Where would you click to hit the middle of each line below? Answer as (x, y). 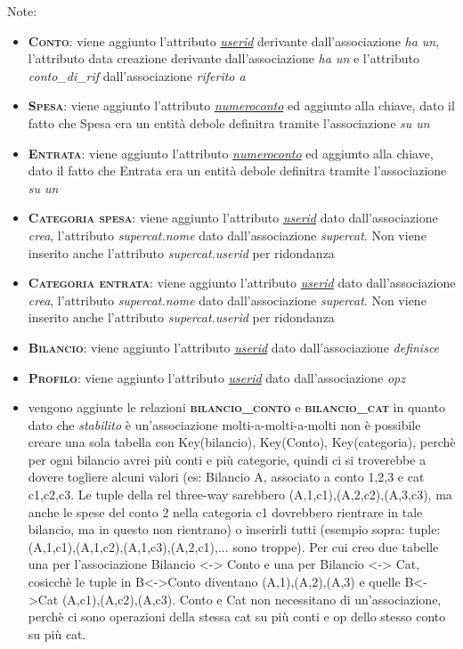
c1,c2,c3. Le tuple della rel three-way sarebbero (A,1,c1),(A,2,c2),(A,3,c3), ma (240, 495)
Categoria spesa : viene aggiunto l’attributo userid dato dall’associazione (233, 218)
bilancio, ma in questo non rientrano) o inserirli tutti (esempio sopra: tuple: (234, 529)
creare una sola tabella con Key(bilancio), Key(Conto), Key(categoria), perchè (242, 442)
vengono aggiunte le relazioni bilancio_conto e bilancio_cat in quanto (236, 407)
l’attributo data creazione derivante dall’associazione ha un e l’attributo (223, 58)
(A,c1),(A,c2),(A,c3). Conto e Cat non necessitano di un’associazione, (252, 599)
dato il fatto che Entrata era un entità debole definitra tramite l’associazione (237, 170)
